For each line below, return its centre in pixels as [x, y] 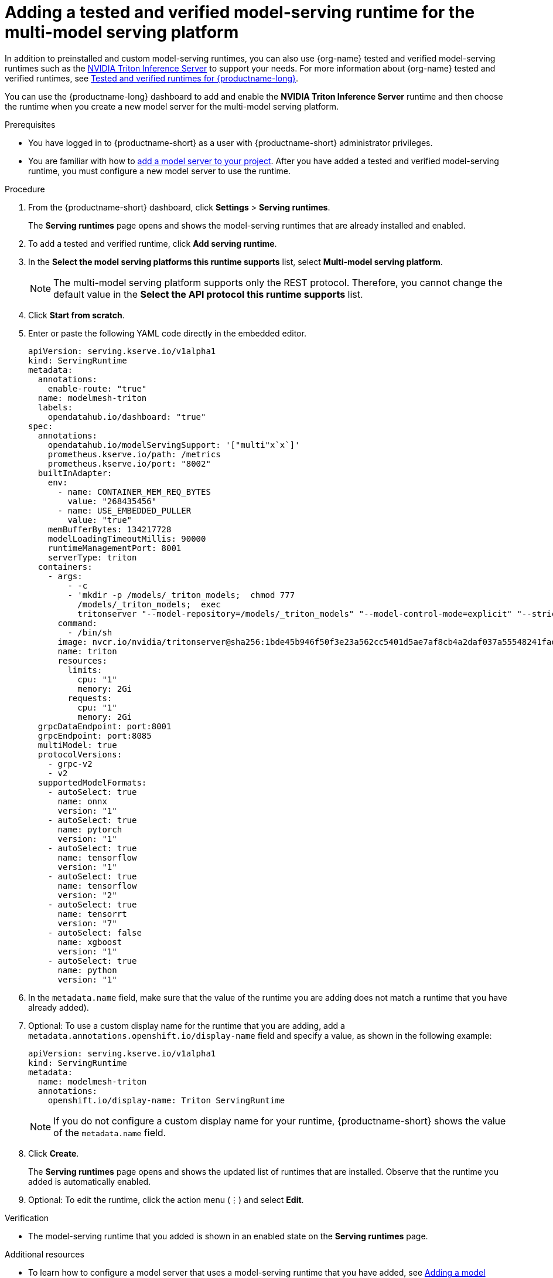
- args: [65, 576]
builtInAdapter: [75, 473]
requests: [90, 698]
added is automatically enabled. [90, 1181]
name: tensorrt [92, 914]
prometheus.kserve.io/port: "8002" [129, 463]
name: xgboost [90, 942]
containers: [65, 567]
